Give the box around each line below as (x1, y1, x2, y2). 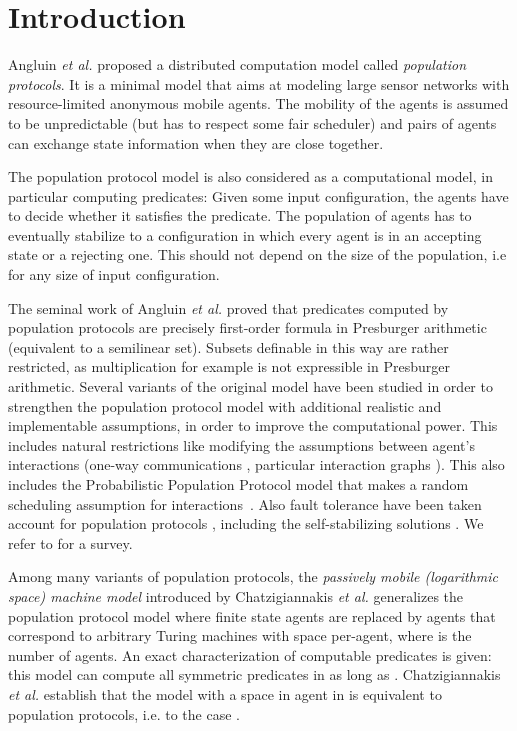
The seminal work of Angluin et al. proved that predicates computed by (8, 297, 449, 318)
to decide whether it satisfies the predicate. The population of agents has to (8, 205, 472, 226)
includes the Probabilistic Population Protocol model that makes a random (8, 474, 469, 494)
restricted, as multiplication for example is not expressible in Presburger (8, 356, 450, 377)
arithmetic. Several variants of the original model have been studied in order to (8, 376, 493, 397)
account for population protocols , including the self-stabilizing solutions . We (8, 513, 484, 534)
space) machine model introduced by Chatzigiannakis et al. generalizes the (8, 585, 464, 606)
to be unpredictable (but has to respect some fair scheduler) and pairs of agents (8, 112, 497, 133)
